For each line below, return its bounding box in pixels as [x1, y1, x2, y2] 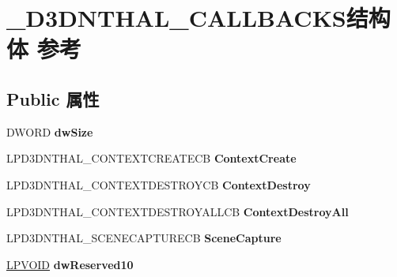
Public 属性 [6, 86, 100, 110]
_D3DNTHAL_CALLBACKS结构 [6, 2, 391, 34]
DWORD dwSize [6, 123, 93, 140]
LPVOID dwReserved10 [6, 256, 134, 272]
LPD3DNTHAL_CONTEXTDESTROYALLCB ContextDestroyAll [6, 203, 349, 219]
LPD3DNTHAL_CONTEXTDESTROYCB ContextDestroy [6, 176, 311, 193]
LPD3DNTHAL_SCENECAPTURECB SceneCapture [6, 230, 282, 246]
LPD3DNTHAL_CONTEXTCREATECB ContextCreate [6, 150, 297, 167]
